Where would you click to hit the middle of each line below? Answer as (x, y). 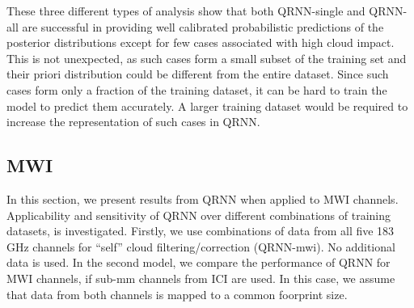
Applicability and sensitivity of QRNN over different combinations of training (199, 215)
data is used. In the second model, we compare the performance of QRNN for (199, 262)
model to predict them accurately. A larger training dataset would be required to (207, 105)
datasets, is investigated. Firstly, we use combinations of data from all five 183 (201, 231)
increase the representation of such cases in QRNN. (133, 122)
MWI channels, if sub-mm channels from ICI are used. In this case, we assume (201, 278)
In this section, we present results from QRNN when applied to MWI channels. (203, 198)
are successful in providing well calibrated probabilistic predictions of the (203, 26)
